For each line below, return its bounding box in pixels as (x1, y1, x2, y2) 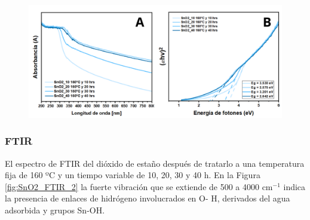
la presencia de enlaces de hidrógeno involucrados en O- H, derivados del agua (5, 192, 290, 204)
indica (283, 180, 306, 192)
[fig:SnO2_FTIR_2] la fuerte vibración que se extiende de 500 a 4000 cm (5, 180, 273, 192)
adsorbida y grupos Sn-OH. (5, 204, 105, 216)
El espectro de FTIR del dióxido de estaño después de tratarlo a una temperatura (5, 157, 305, 169)
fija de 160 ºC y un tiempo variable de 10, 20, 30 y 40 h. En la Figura (5, 169, 260, 181)
